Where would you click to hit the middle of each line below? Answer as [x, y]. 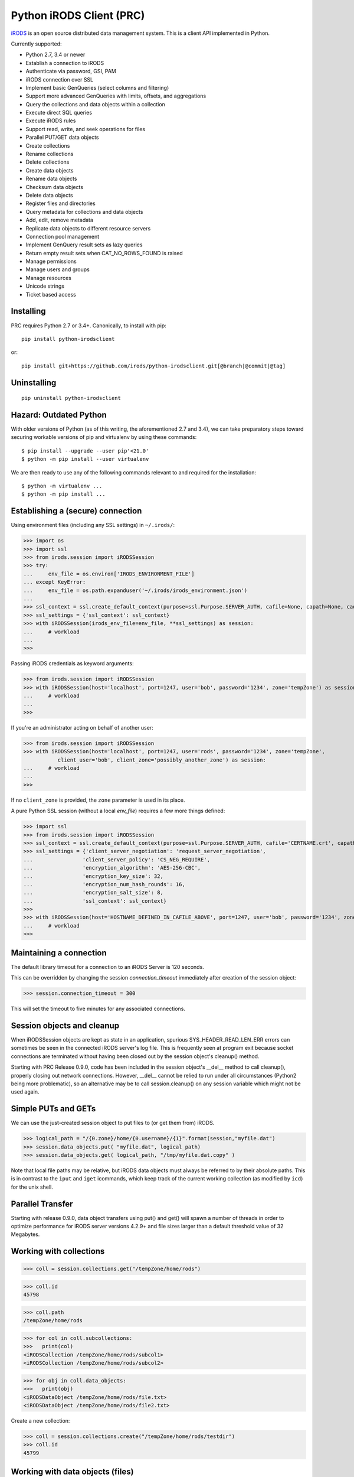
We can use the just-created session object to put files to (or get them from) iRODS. [113, 1123]
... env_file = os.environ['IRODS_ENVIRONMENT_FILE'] [109, 574]
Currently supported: [36, 44]
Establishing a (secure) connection [76, 511]
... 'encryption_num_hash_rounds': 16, [104, 884]
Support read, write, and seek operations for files [86, 129]
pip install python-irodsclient [68, 339]
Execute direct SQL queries [59, 113]
